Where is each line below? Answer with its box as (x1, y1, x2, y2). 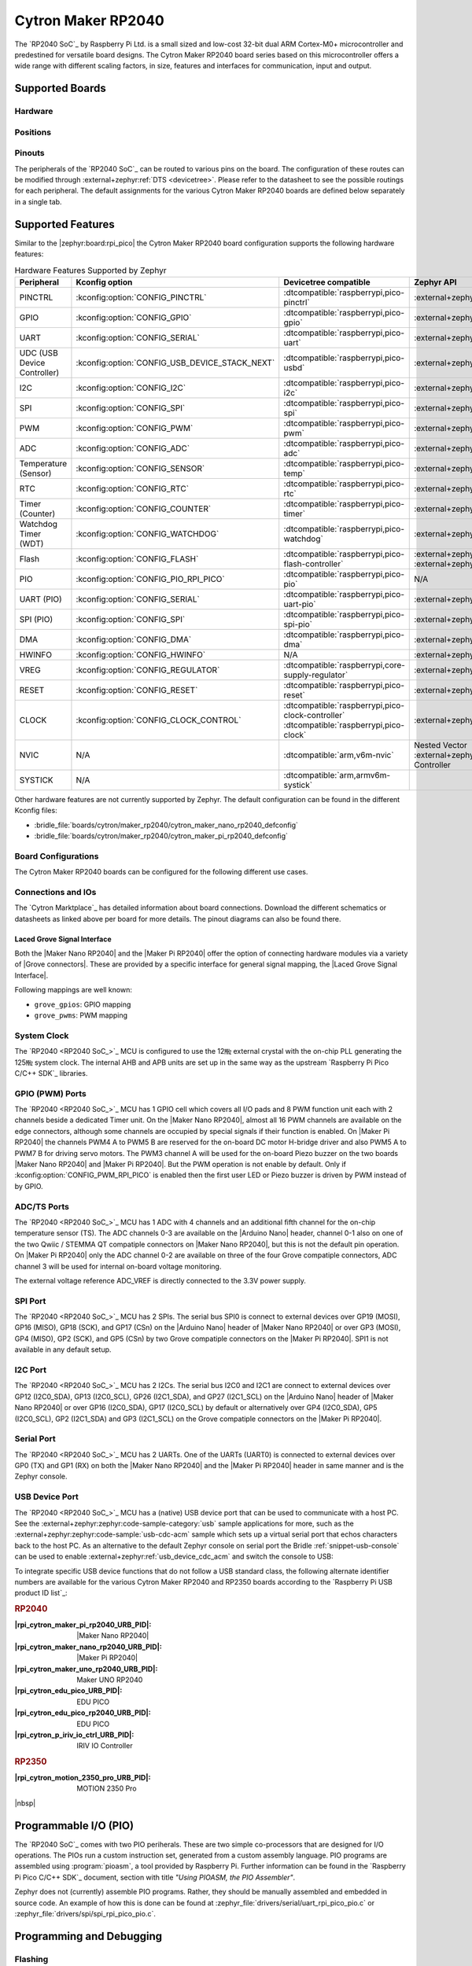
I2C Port (14, 1364, 47, 1375)
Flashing (14, 1953, 49, 1964)
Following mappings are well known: (14, 985, 133, 995)
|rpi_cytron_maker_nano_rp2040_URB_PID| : (14, 1642, 163, 1651)
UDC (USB (19, 347, 58, 358)
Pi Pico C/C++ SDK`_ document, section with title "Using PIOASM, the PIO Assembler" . (14, 1872, 296, 1882)
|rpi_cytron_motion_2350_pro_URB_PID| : (14, 1773, 151, 1782)
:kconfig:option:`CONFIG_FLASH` (76, 553, 199, 564)
